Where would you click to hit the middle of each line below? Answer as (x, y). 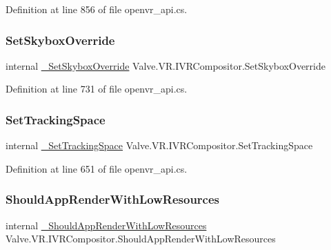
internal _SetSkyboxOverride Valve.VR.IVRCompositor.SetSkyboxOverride (165, 65)
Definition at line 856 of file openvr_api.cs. (97, 9)
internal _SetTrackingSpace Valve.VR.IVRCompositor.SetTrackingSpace (159, 145)
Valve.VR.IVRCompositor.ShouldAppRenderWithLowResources (141, 239)
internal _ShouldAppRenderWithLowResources (106, 225)
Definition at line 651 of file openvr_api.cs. (97, 168)
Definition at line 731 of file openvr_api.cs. (97, 89)
